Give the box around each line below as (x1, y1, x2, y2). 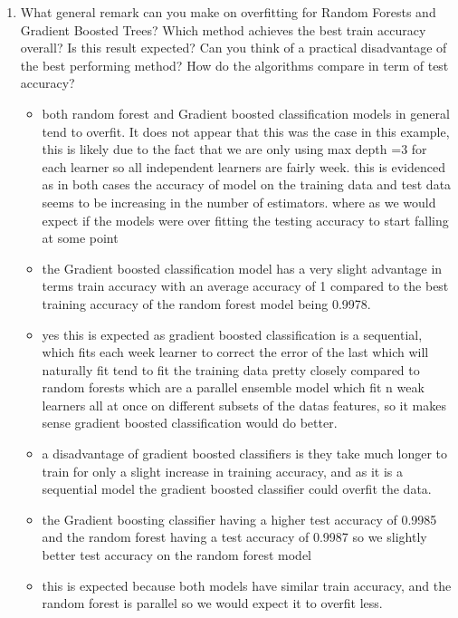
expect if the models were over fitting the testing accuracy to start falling (42, 210, 449, 229)
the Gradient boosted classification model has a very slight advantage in (42, 258, 443, 277)
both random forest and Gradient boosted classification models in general (42, 103, 450, 122)
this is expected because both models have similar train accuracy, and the (42, 575, 452, 594)
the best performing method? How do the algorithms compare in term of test (20, 55, 449, 74)
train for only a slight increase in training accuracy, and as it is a (42, 461, 403, 480)
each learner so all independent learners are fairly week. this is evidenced (42, 157, 446, 176)
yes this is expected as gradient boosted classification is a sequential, (42, 324, 423, 343)
